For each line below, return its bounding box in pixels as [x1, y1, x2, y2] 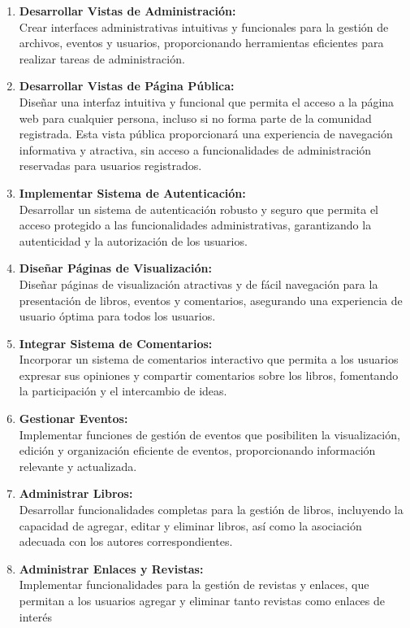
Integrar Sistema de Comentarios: [19, 334, 213, 351]
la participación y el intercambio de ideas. [19, 382, 227, 399]
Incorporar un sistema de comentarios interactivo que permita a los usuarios [19, 351, 399, 368]
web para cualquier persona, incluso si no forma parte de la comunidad [19, 109, 372, 126]
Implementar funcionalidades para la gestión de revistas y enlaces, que [19, 576, 369, 593]
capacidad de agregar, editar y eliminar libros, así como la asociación [19, 517, 362, 534]
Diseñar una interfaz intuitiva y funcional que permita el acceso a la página [19, 93, 395, 110]
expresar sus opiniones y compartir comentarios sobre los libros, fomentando [19, 366, 399, 383]
